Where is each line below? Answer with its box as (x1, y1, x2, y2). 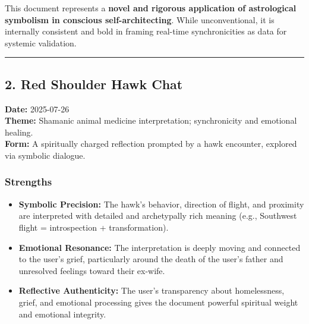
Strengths (5, 174, 52, 189)
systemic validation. (5, 36, 77, 49)
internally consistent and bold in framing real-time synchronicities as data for (5, 25, 287, 37)
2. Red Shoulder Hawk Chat (5, 74, 183, 93)
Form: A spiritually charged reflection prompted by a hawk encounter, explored (5, 137, 297, 150)
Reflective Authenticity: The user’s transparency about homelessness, (18, 284, 285, 297)
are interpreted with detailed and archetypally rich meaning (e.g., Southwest (18, 209, 297, 222)
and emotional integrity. (18, 307, 106, 320)
